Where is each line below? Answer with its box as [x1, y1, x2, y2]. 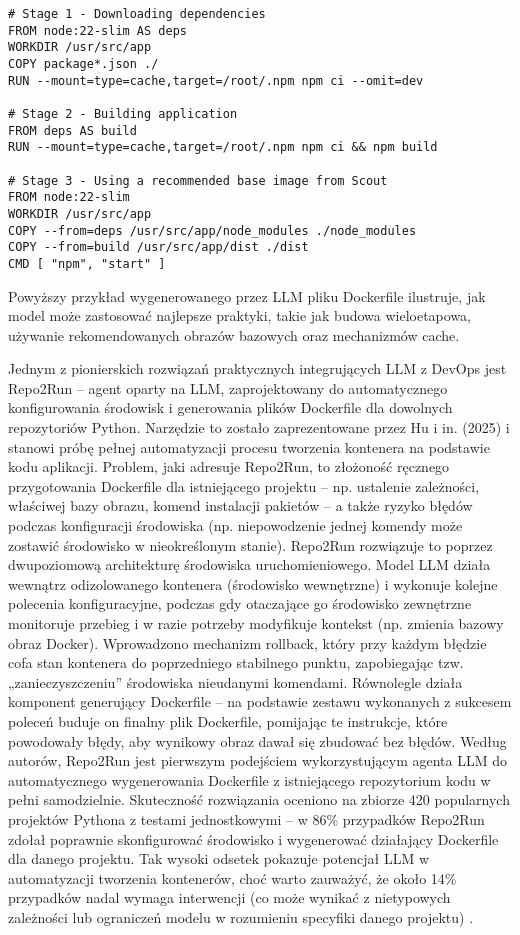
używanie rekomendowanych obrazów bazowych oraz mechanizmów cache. [8, 324, 460, 345]
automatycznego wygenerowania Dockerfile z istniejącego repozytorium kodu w [8, 769, 491, 790]
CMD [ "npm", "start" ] [8, 256, 166, 271]
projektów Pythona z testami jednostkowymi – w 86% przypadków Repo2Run [8, 808, 485, 829]
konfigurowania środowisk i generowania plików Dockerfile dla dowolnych [8, 397, 453, 418]
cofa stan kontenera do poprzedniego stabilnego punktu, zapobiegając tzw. [8, 652, 464, 673]
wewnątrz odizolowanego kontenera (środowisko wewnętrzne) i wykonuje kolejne [8, 573, 498, 594]
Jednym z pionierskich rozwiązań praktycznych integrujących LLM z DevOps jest [8, 358, 507, 379]
